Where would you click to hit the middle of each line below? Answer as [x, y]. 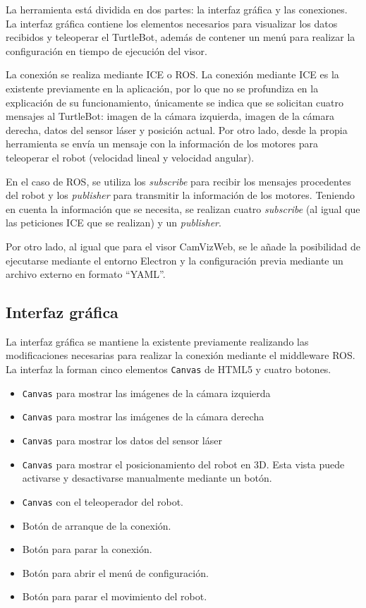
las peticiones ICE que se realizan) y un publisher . [114, 223]
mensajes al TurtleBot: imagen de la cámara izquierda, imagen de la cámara [170, 116]
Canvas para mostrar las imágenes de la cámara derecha [143, 417]
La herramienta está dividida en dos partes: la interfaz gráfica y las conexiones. [177, 9]
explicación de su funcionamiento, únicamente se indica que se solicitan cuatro [175, 102]
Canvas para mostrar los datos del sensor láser [122, 440]
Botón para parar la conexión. [87, 549]
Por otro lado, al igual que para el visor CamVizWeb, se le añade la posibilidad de [183, 246]
